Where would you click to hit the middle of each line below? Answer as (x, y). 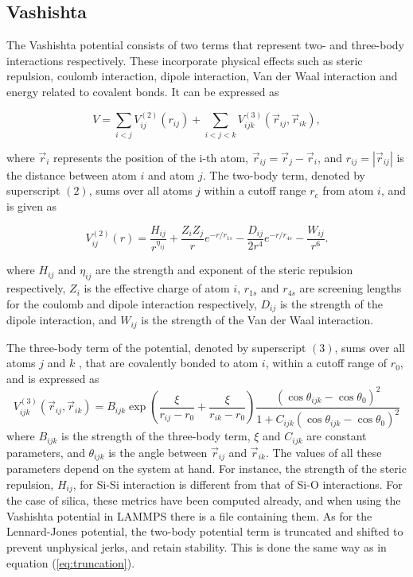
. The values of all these (323, 452)
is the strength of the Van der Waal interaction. (257, 320)
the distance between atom (72, 174)
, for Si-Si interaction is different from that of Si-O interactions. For (238, 484)
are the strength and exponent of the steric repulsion (224, 270)
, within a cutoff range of (326, 363)
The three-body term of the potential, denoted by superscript (156, 347)
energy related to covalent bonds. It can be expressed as (143, 91)
